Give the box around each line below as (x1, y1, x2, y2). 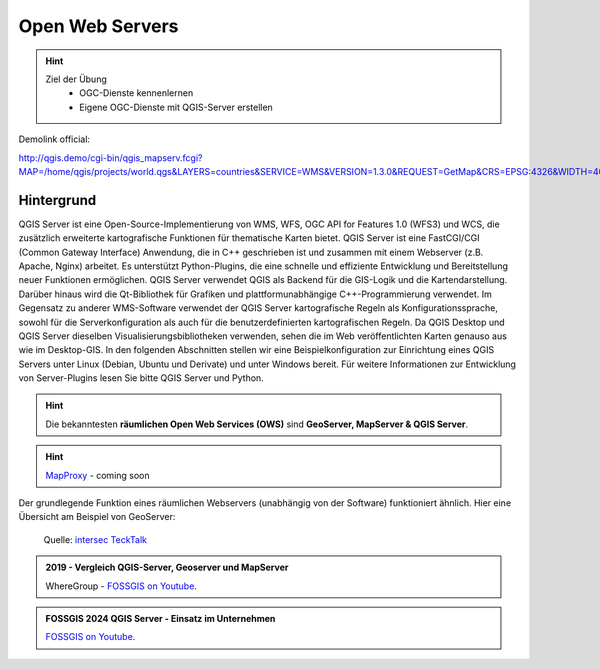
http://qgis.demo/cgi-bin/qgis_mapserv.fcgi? (18, 151, 203, 164)
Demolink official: (18, 133, 90, 145)
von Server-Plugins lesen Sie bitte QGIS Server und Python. (18, 372, 264, 384)
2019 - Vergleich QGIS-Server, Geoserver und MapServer (45, 561, 289, 574)
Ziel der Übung (45, 73, 107, 85)
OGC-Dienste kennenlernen (79, 87, 194, 99)
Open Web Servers (18, 15, 179, 37)
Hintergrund (18, 191, 97, 209)
